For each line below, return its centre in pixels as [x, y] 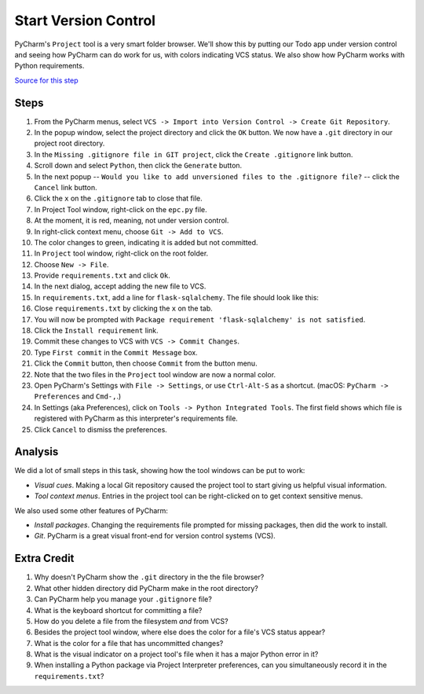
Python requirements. [49, 66]
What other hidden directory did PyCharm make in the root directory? [146, 588]
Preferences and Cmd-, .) [78, 396]
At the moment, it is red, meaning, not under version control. [132, 221]
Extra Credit [44, 558]
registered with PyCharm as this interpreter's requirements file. [136, 419]
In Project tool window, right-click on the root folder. [121, 253]
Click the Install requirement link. [96, 331]
